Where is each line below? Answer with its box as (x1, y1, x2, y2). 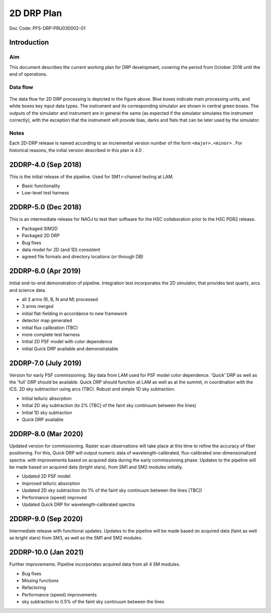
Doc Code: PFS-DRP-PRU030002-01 (9, 25, 86, 31)
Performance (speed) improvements (22, 591, 97, 597)
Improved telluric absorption (22, 480, 80, 486)
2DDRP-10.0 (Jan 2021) (9, 548, 84, 557)
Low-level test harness (22, 190, 69, 196)
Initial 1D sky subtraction (22, 409, 72, 415)
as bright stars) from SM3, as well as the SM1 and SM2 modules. (9, 535, 143, 541)
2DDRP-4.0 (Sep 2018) (9, 160, 82, 169)
